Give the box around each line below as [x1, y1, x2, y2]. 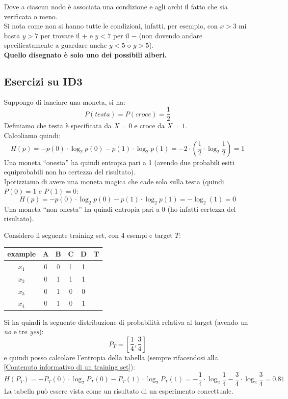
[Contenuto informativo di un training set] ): [4, 362, 135, 372]
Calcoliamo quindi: [4, 130, 60, 141]
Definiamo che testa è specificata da [4, 120, 112, 131]
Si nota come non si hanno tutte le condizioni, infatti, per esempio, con [4, 21, 218, 31]
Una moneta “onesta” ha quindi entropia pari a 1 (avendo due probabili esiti [4, 157, 235, 167]
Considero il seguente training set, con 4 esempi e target [4, 229, 173, 240]
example [7, 249, 36, 259]
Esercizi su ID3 [4, 73, 83, 88]
